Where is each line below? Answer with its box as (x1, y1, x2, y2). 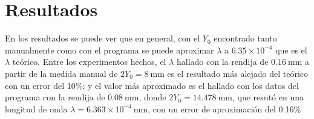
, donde (139, 91, 166, 103)
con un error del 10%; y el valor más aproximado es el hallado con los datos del (5, 79, 299, 91)
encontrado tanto (214, 32, 277, 44)
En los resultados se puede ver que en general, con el (5, 32, 200, 44)
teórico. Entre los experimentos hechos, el (12, 55, 166, 68)
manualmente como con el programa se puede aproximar (5, 43, 214, 56)
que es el (275, 43, 307, 56)
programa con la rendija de (5, 91, 105, 103)
